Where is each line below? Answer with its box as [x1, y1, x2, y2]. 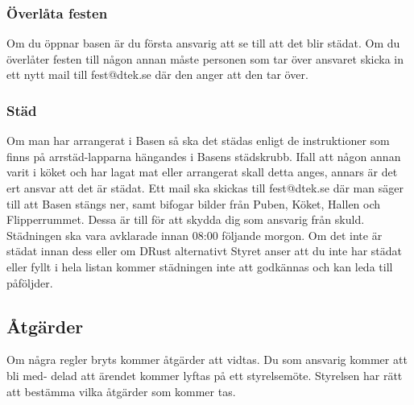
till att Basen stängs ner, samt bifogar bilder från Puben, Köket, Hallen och [6, 195, 381, 212]
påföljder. [6, 274, 53, 291]
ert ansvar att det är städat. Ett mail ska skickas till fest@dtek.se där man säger [6, 180, 404, 196]
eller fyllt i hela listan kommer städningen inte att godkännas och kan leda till [6, 258, 393, 275]
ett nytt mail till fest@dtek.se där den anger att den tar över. [6, 66, 308, 83]
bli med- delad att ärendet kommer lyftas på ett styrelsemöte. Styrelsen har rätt [6, 366, 403, 383]
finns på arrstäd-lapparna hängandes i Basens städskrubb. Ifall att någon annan [6, 147, 401, 164]
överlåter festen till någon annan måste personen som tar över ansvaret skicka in [6, 50, 404, 67]
